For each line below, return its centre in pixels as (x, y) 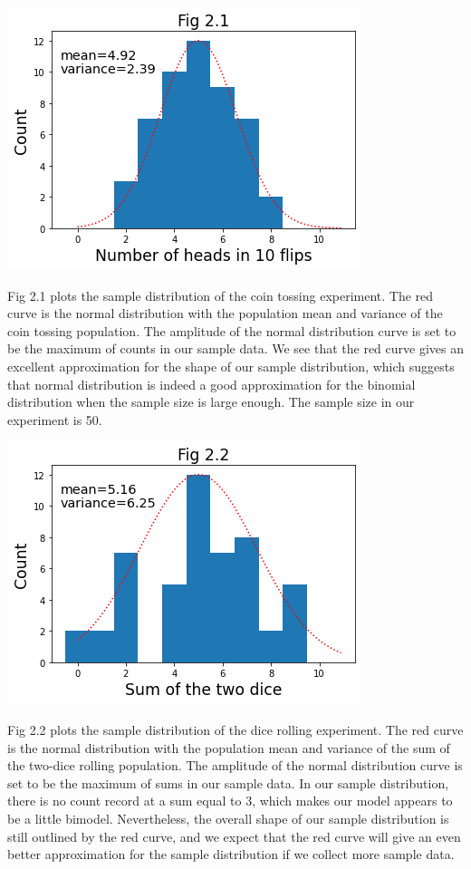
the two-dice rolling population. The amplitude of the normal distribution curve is (235, 765)
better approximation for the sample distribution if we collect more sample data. (231, 854)
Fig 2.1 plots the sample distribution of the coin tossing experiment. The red (221, 295)
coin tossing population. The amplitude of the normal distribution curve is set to (232, 330)
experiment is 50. (55, 419)
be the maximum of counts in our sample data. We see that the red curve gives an (235, 348)
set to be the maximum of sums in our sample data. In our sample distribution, (228, 782)
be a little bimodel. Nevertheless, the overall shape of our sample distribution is (228, 818)
